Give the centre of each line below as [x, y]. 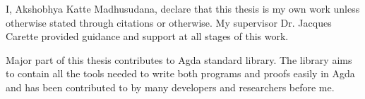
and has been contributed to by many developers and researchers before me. [170, 87]
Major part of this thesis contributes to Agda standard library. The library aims [179, 59]
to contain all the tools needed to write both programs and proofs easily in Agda [180, 73]
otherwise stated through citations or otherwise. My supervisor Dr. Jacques [169, 22]
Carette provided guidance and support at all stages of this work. [147, 36]
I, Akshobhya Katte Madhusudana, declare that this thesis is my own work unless [183, 8]
